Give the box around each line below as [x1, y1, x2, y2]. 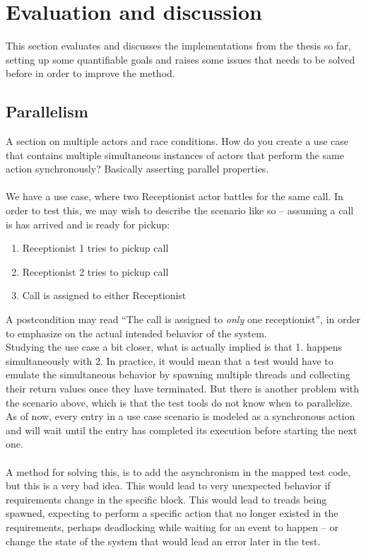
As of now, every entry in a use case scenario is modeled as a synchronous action [6, 409, 355, 424]
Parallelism [6, 100, 88, 122]
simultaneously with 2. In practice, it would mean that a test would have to [6, 353, 333, 368]
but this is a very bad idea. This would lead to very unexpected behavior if [6, 478, 331, 493]
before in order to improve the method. [6, 66, 175, 81]
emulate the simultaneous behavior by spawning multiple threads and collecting [6, 367, 350, 382]
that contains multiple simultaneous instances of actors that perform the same [6, 147, 344, 162]
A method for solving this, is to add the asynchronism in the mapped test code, [6, 464, 351, 479]
